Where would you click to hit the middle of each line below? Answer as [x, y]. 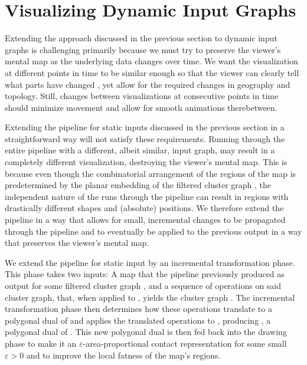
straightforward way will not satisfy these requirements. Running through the [145, 138]
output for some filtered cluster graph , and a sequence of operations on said [143, 285]
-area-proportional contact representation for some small [185, 343]
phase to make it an [41, 343]
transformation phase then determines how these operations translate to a [138, 309]
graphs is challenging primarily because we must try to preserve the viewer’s [143, 49]
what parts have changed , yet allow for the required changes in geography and [148, 84]
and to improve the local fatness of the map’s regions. [123, 355]
